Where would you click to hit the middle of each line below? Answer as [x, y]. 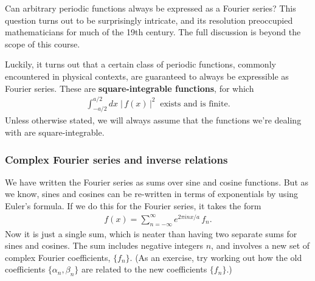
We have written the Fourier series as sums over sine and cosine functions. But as [157, 182]
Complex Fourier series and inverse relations [116, 159]
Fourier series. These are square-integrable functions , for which [130, 88]
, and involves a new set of [261, 245]
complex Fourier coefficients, [58, 257]
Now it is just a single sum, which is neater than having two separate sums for [151, 233]
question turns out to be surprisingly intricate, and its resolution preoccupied [149, 20]
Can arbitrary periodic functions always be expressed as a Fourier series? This [151, 8]
